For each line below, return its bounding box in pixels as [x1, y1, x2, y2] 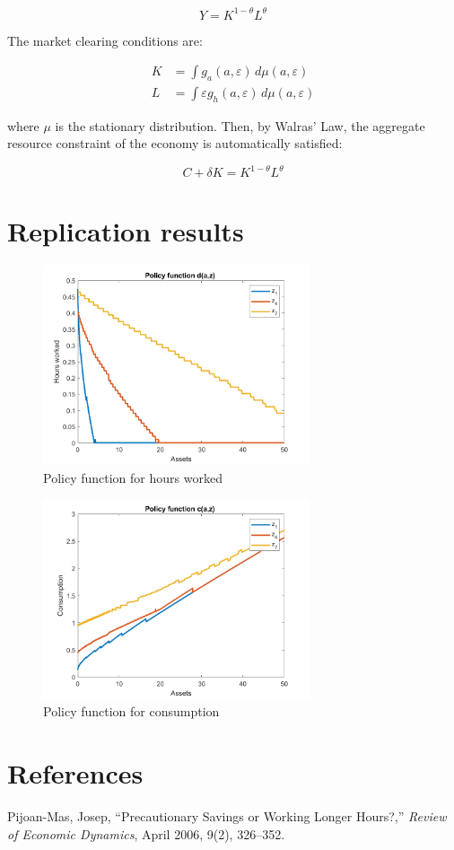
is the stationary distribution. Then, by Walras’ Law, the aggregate [55, 116, 425, 135]
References [7, 755, 144, 792]
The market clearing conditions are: [7, 31, 203, 49]
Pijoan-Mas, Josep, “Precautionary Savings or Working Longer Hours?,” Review [7, 807, 447, 826]
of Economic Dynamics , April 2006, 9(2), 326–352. [7, 824, 285, 843]
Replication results [7, 212, 244, 249]
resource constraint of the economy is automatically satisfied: [7, 134, 343, 153]
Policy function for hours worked [43, 468, 223, 486]
